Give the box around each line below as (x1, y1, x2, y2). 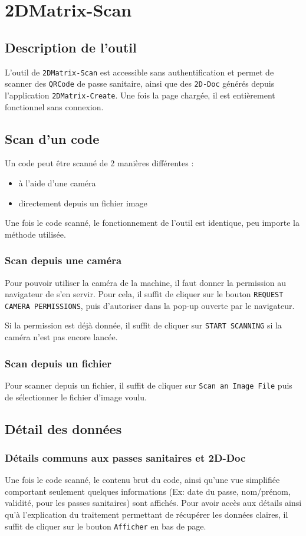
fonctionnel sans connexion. (5, 100, 104, 113)
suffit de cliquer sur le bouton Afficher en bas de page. (5, 519, 206, 532)
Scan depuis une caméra (5, 253, 122, 268)
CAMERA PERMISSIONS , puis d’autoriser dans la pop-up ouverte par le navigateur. (5, 299, 295, 311)
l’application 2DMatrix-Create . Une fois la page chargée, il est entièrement (5, 88, 275, 101)
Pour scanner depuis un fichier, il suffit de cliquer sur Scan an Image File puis (5, 379, 292, 391)
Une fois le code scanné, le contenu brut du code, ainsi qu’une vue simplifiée (5, 473, 280, 486)
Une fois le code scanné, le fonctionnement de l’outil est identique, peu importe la (5, 216, 300, 229)
